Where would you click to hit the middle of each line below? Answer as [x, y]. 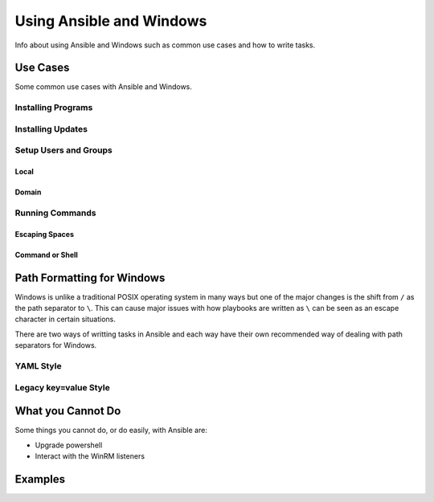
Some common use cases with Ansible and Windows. [104, 87]
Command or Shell [46, 255]
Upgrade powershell [69, 445]
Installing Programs [54, 108]
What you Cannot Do [68, 411]
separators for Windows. [56, 345]
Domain [28, 192]
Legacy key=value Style [62, 387]
